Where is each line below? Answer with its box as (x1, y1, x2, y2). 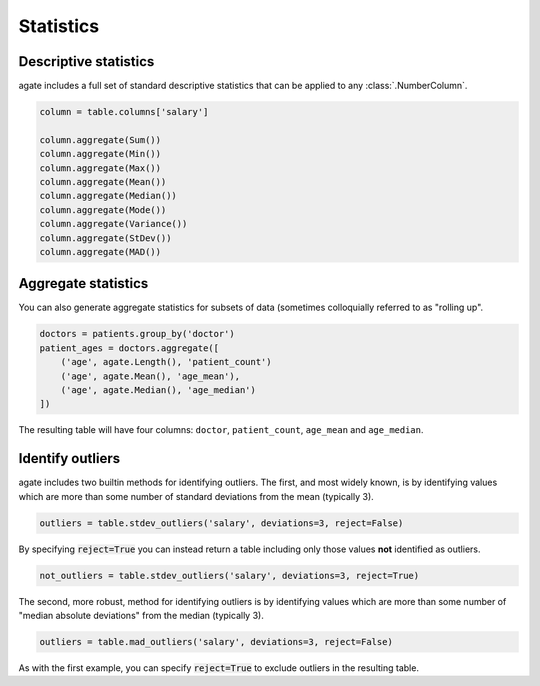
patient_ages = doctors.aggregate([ (39, 342, 220, 354)
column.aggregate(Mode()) (39, 204, 167, 215)
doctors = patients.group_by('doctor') (39, 328, 235, 340)
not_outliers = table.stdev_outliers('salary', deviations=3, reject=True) (39, 570, 420, 581)
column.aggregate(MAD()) (39, 246, 162, 257)
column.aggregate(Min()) (39, 148, 162, 160)
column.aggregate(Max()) (39, 162, 162, 174)
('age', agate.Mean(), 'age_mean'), (60, 370, 240, 382)
